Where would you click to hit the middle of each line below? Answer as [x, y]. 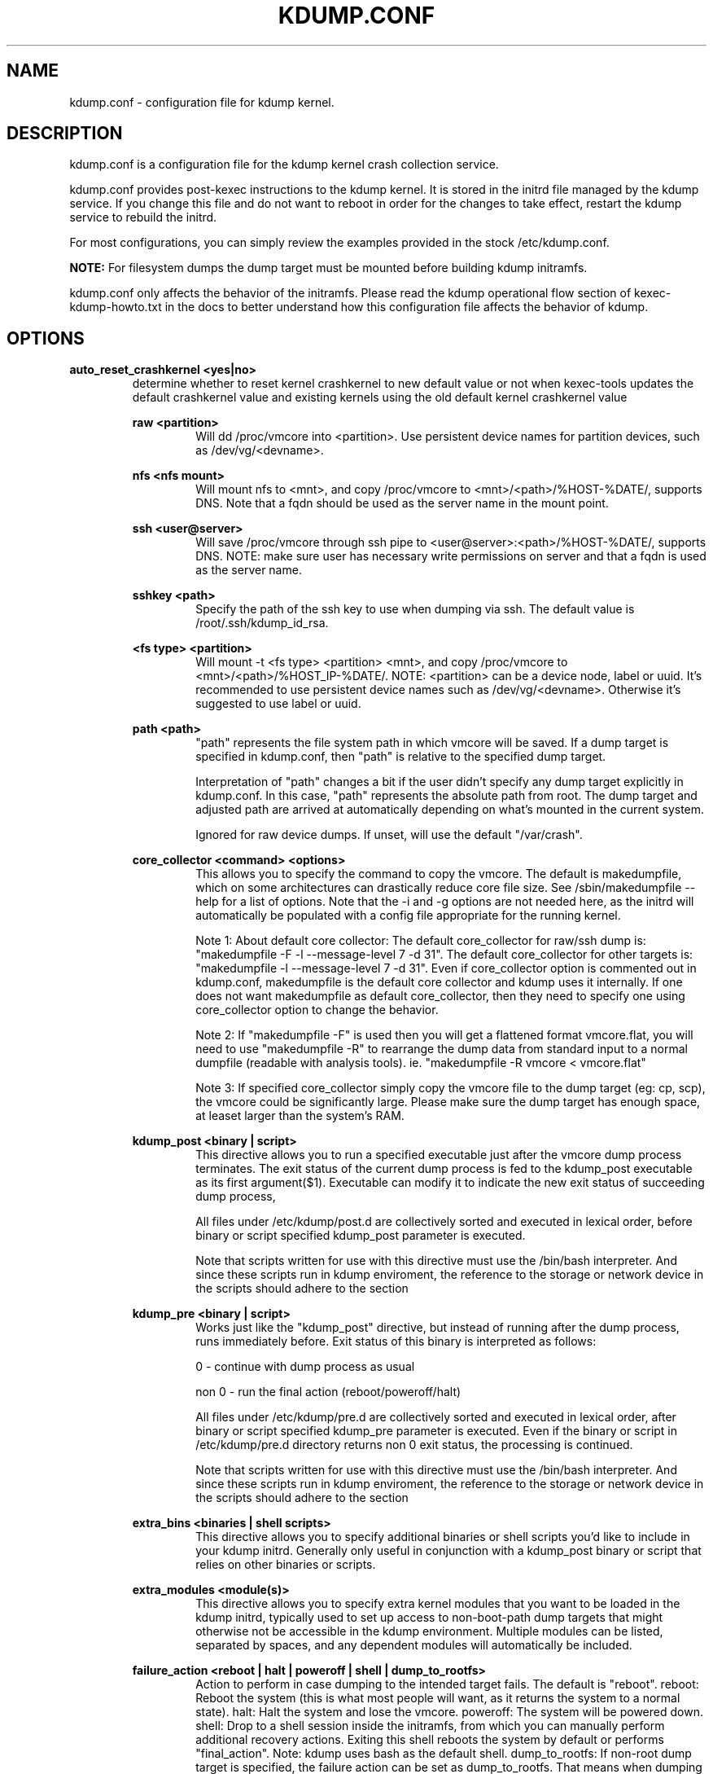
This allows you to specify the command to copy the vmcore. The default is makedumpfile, [439, 874]
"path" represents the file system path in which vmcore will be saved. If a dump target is [432, 743]
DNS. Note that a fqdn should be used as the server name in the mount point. [402, 503]
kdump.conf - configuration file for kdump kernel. [202, 102]
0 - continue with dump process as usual [305, 1367]
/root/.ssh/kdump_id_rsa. [262, 623]
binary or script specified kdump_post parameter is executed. [361, 1236]
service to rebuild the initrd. [143, 217]
